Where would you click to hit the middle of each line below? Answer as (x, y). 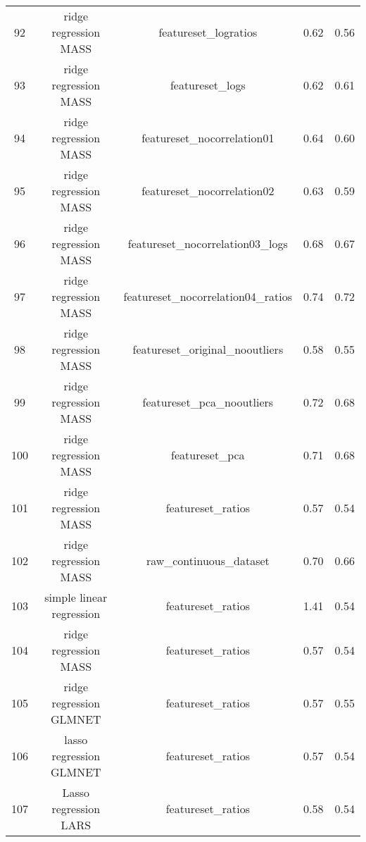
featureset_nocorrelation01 (208, 138)
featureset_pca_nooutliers (208, 402)
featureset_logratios (208, 32)
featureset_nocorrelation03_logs (208, 243)
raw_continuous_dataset (208, 561)
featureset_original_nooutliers (208, 349)
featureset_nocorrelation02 (208, 191)
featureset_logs (208, 85)
